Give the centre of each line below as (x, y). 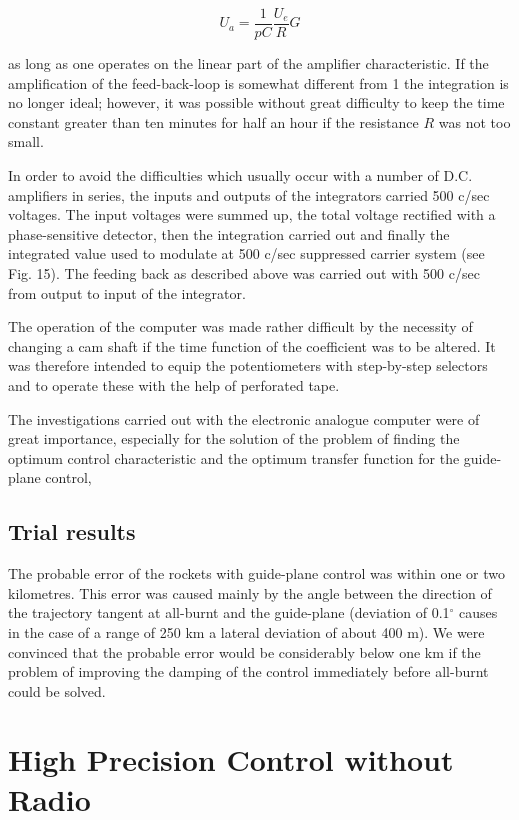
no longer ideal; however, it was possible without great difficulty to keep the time (256, 102)
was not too (474, 121)
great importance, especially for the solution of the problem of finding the (234, 438)
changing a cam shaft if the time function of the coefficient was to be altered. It (252, 345)
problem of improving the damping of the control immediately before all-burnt (248, 671)
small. (26, 141)
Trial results (72, 531)
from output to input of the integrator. (127, 292)
